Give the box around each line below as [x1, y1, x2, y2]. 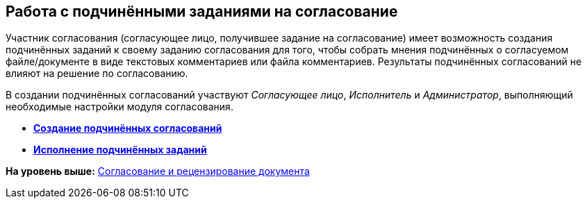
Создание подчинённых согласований [33, 122, 222, 135]
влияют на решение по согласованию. [6, 67, 188, 80]
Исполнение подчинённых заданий [33, 144, 207, 156]
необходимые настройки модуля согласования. [6, 101, 233, 113]
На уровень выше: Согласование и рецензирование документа [6, 165, 310, 178]
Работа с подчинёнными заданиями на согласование [6, 3, 398, 20]
